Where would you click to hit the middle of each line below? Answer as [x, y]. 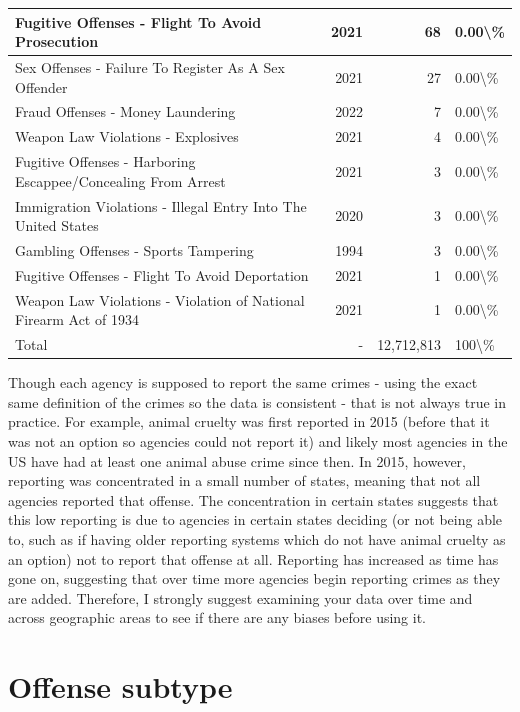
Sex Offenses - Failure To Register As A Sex [150, 66]
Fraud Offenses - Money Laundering [125, 111]
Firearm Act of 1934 [77, 319]
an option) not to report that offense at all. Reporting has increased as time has [253, 558]
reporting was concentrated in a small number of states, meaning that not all [244, 480]
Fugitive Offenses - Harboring [105, 161]
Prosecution [57, 41]
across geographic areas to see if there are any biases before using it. [217, 617]
